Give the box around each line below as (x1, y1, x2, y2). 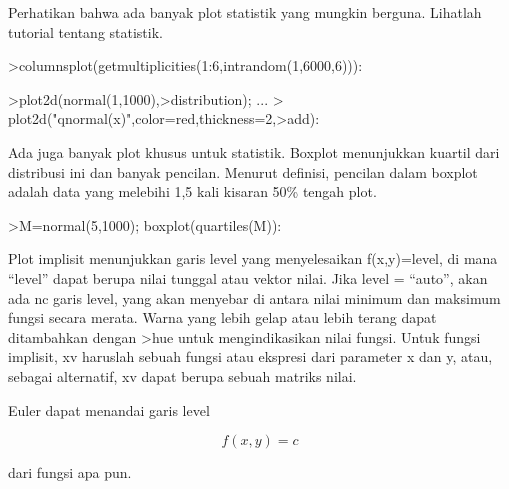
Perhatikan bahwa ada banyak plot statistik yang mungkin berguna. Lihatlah (8, 2, 482, 22)
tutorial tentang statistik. (8, 21, 163, 42)
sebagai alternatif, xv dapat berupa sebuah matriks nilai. (8, 365, 357, 386)
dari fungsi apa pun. (8, 462, 132, 483)
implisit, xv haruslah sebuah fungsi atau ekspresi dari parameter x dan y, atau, (8, 346, 493, 367)
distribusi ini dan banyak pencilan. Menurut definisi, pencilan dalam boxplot (8, 161, 478, 182)
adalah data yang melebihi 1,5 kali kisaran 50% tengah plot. (8, 181, 377, 202)
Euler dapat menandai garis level (8, 399, 210, 420)
